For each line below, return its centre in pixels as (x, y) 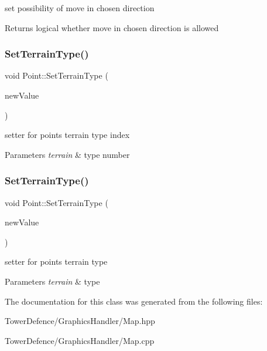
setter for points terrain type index (67, 135)
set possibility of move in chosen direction (80, 8)
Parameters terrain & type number (67, 154)
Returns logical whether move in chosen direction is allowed (112, 27)
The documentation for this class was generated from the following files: (134, 301)
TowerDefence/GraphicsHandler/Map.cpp (80, 340)
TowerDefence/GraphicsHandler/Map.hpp (80, 321)
